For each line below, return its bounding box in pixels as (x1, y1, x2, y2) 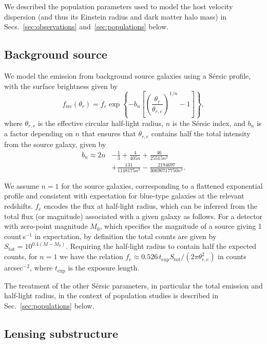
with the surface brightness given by (4, 80, 118, 91)
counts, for (4, 251, 37, 262)
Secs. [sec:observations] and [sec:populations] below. (4, 21, 169, 32)
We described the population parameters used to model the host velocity (4, 1, 233, 11)
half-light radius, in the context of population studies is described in (4, 290, 219, 301)
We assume (4, 180, 39, 191)
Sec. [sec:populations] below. (4, 300, 94, 311)
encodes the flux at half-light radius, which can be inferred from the (44, 201, 258, 211)
